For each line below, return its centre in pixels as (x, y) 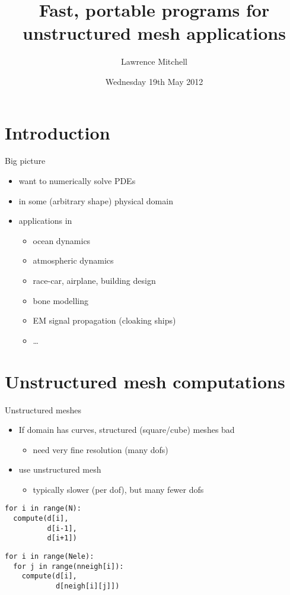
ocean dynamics (62, 240)
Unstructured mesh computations (145, 381)
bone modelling (60, 300)
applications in (45, 221)
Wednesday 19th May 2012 (154, 81)
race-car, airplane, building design (94, 280)
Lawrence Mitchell (154, 61)
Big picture (25, 161)
